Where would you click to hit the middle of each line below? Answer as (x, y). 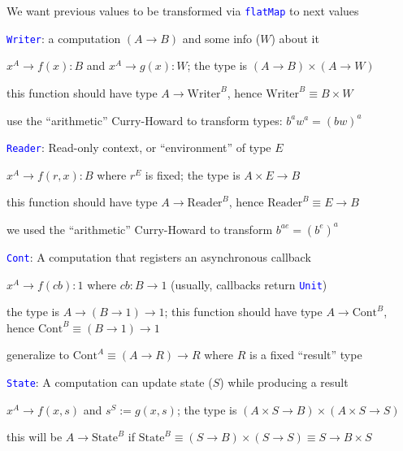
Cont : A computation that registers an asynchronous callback (159, 256)
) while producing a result (284, 382)
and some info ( (221, 38)
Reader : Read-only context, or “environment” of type (139, 147)
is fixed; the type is (193, 174)
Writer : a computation (64, 38)
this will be (35, 437)
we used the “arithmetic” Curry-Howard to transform (140, 229)
